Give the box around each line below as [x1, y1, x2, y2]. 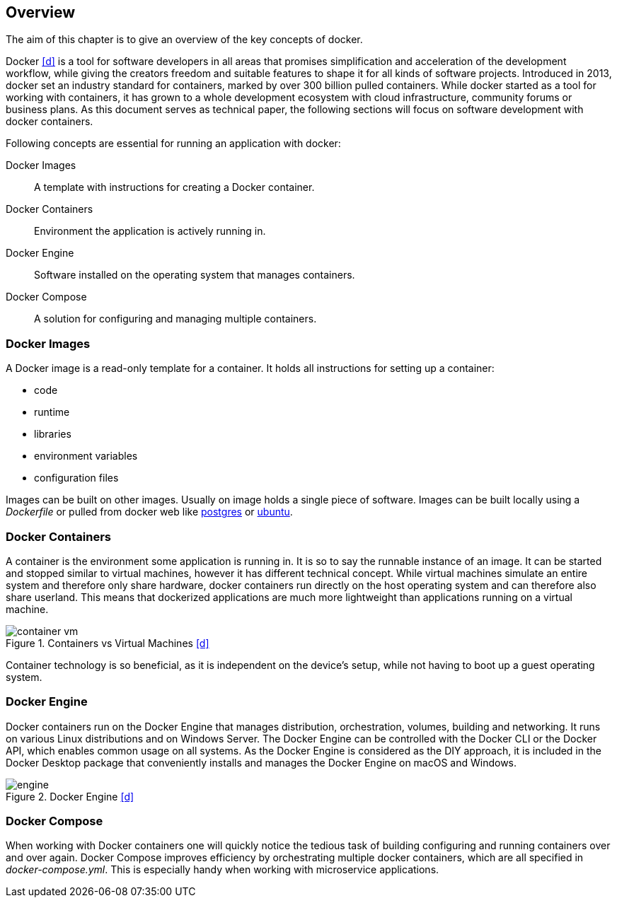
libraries [34, 428, 71, 441]
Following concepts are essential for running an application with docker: [6, 137, 341, 150]
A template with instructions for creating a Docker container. [34, 181, 315, 194]
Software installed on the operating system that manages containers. [34, 269, 355, 281]
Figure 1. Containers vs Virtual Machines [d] [6, 636, 209, 649]
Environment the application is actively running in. [34, 225, 266, 238]
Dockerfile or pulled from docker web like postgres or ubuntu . [6, 506, 293, 518]
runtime [34, 406, 70, 419]
